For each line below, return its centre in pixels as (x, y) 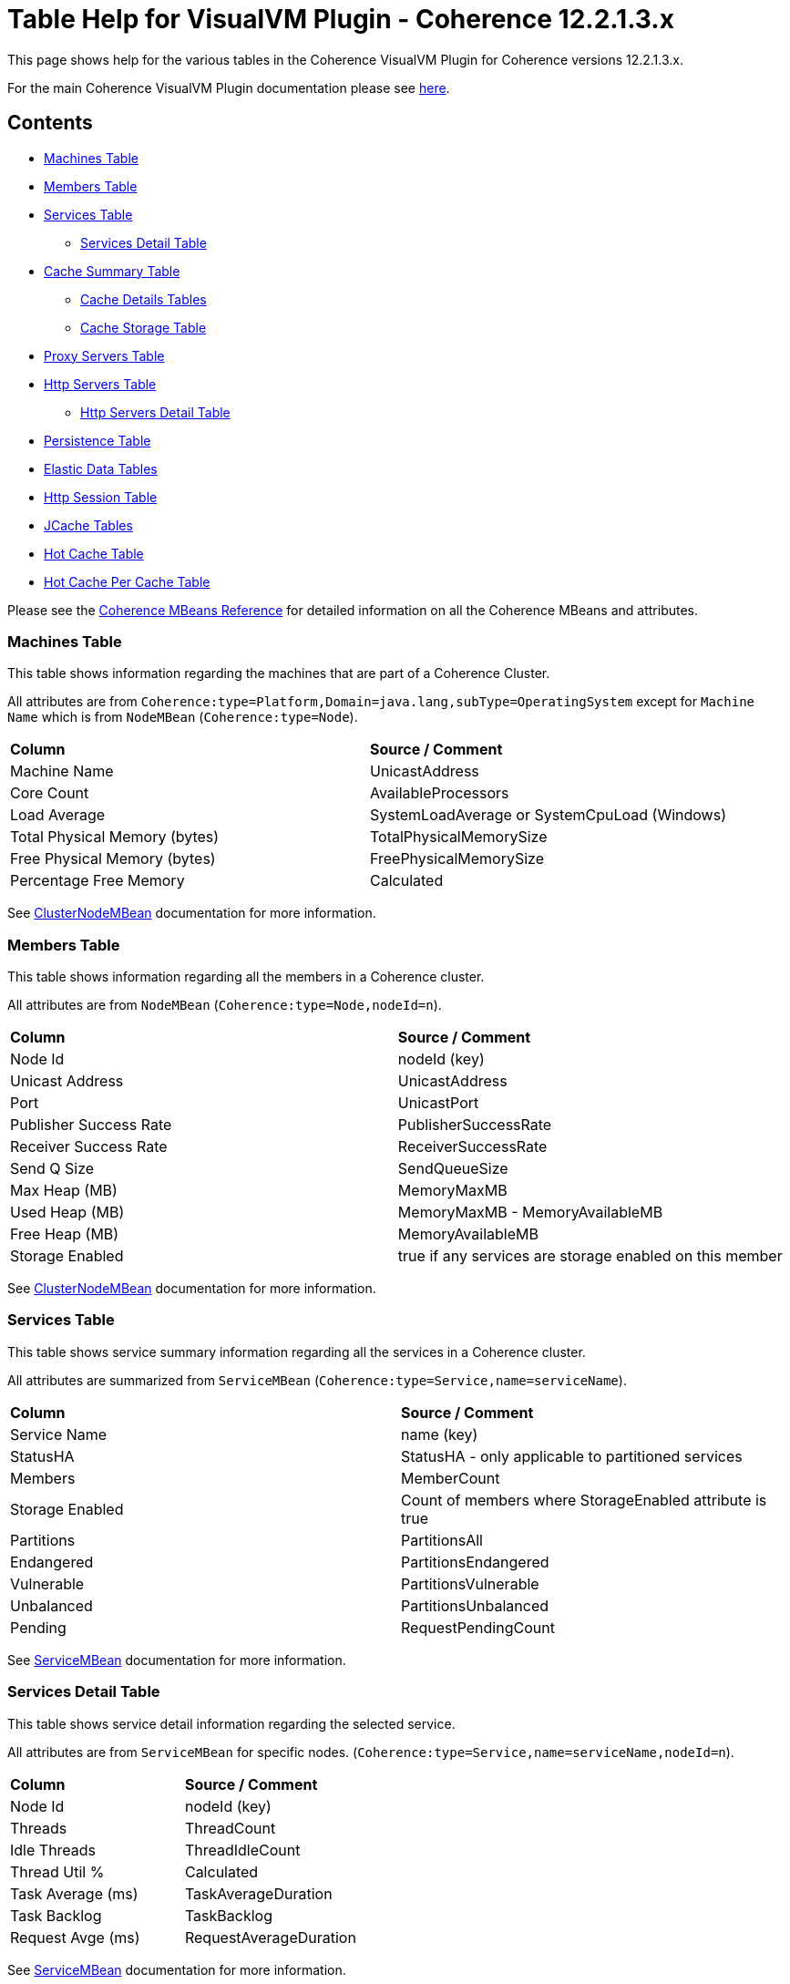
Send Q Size (52, 1169)
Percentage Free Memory (97, 881)
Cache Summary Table (112, 271)
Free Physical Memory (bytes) (113, 859)
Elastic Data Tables (101, 468)
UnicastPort (438, 1103)
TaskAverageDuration (258, 1893)
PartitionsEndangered (475, 1562)
